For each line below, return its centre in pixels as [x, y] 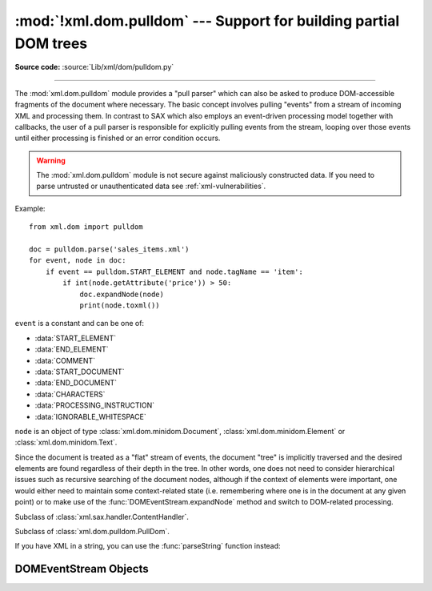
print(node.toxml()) [120, 305]
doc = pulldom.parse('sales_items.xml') [109, 249]
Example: [30, 208]
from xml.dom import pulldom [86, 227]
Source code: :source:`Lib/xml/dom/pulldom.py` [94, 67]
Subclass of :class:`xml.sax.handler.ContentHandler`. [102, 517]
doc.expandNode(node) [122, 294]
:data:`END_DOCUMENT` [76, 383]
